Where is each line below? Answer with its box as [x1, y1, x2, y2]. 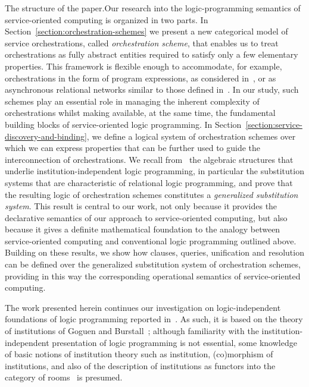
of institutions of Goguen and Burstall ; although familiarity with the [5, 325, 259, 337]
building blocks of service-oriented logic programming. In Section [5, 118, 242, 130]
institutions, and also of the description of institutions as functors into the [5, 359, 276, 372]
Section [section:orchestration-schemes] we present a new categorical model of [5, 25, 288, 37]
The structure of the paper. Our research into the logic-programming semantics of [5, 2, 301, 14]
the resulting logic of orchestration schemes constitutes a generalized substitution [5, 188, 298, 200]
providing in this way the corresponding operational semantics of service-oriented [5, 269, 301, 282]
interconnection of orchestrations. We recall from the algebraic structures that [5, 153, 294, 165]
